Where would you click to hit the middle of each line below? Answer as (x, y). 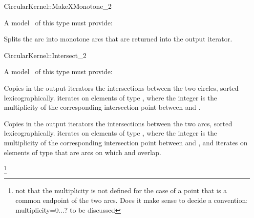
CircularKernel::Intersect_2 (45, 55)
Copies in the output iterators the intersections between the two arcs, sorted (118, 123)
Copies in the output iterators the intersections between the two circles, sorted (121, 88)
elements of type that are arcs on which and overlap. (83, 152)
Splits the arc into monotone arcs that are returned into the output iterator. (118, 39)
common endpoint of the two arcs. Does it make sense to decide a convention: (132, 200)
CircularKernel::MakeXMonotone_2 (58, 6)
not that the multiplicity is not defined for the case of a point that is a (121, 190)
